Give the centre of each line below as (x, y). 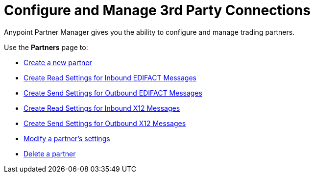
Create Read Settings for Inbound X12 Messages (102, 108)
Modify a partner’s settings (67, 138)
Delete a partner (50, 153)
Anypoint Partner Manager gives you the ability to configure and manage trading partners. (149, 32)
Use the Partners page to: (46, 47)
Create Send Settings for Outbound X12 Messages (105, 123)
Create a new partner (58, 62)
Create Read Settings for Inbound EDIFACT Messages (110, 77)
